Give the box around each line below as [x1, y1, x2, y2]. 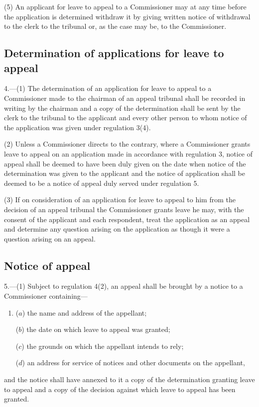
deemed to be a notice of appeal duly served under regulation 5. [4, 177, 199, 188]
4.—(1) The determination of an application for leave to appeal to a [4, 83, 212, 93]
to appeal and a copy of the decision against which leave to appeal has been [4, 384, 236, 394]
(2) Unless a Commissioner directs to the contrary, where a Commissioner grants [4, 139, 251, 149]
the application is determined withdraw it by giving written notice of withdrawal [4, 11, 251, 21]
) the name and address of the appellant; [22, 307, 147, 318]
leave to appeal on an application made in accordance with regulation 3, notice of [4, 148, 253, 159]
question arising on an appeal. [4, 233, 96, 244]
